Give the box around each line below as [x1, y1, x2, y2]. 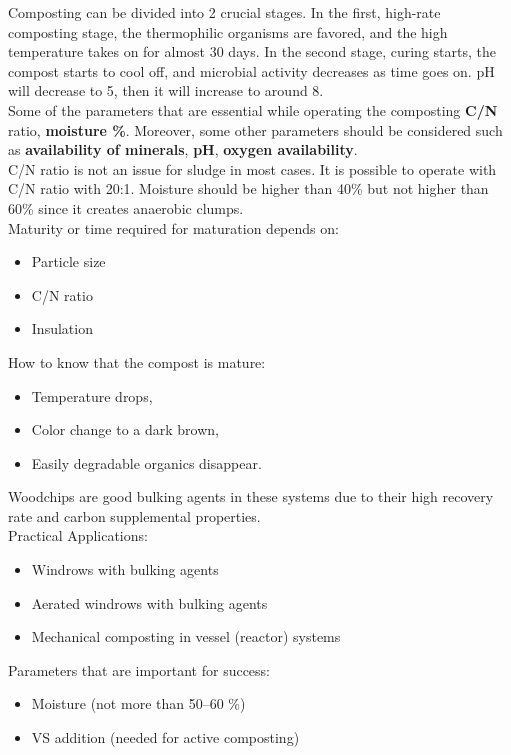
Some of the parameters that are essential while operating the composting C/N [8, 99, 498, 120]
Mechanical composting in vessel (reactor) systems [31, 626, 341, 647]
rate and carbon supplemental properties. [8, 505, 261, 526]
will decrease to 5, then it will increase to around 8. [8, 80, 324, 101]
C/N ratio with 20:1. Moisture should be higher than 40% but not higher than [8, 178, 489, 199]
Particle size [31, 251, 106, 272]
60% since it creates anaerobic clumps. [8, 197, 244, 218]
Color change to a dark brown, [31, 419, 219, 440]
